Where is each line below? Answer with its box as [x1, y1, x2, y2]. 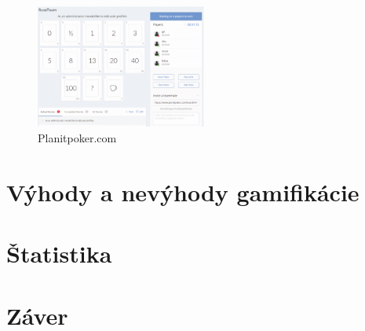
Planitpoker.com [38, 130, 117, 145]
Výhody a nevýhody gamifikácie [6, 175, 360, 208]
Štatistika [6, 237, 112, 270]
